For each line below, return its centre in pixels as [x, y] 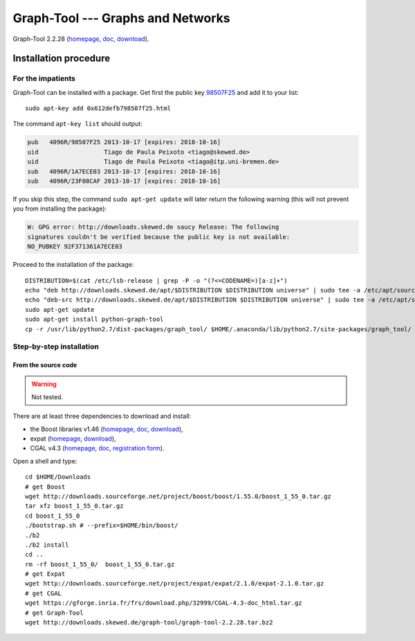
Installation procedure [62, 59]
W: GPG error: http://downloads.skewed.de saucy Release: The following [153, 227]
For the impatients [44, 78]
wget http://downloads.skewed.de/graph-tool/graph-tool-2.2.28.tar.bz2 [149, 623]
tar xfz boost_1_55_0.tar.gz [74, 506]
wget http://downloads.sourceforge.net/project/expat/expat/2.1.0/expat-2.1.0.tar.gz [175, 583]
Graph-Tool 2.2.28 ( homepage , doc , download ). [81, 39]
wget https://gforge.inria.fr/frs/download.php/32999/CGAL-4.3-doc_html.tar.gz [164, 603]
